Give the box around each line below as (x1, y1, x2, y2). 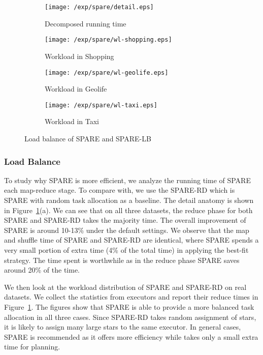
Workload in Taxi (45, 116, 100, 127)
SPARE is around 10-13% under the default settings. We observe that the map (4, 224, 249, 235)
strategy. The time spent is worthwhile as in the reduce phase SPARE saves (4, 254, 240, 265)
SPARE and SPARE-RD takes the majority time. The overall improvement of (4, 215, 246, 225)
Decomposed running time (45, 18, 126, 28)
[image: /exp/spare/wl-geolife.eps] (45, 69, 169, 76)
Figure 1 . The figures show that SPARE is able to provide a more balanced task (4, 301, 254, 312)
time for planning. (4, 341, 60, 352)
